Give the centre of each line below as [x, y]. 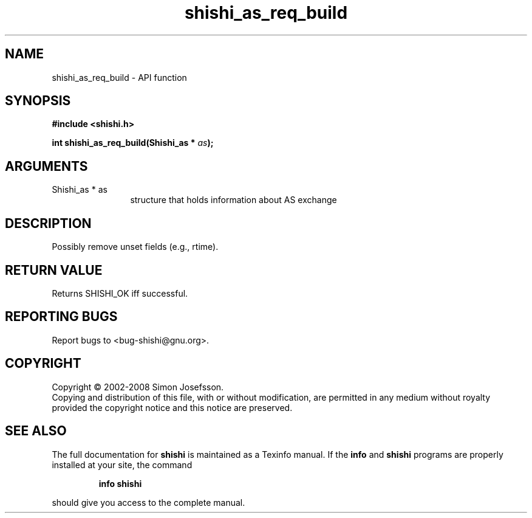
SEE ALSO [36, 431]
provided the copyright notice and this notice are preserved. [172, 407]
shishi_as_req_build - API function [119, 77]
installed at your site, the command [122, 464]
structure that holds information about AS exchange [234, 200]
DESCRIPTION [48, 223]
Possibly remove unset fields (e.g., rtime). [135, 247]
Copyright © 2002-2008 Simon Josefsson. [138, 387]
